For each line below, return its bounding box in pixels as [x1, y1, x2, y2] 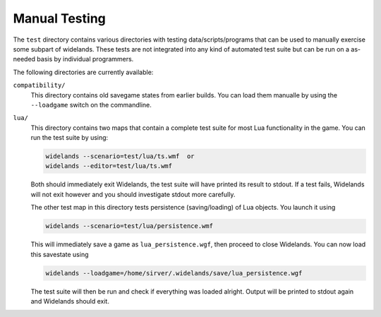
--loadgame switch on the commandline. [30, 100, 152, 109]
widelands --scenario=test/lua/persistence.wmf [45, 222, 213, 230]
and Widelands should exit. [30, 297, 109, 305]
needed [13, 55, 35, 64]
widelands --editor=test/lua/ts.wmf [45, 162, 173, 170]
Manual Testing [13, 11, 106, 26]
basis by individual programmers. [36, 55, 134, 64]
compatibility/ [13, 81, 66, 90]
